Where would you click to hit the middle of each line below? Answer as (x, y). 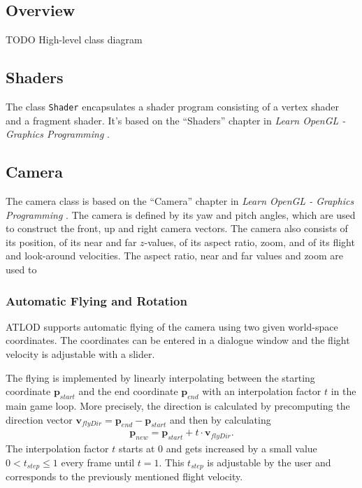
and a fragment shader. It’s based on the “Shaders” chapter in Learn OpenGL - (176, 120)
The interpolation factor (57, 448)
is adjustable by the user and (269, 462)
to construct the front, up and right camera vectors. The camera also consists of (177, 228)
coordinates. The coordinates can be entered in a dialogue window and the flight (178, 340)
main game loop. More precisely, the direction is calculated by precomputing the (178, 406)
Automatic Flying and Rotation (96, 300)
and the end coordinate (128, 391)
